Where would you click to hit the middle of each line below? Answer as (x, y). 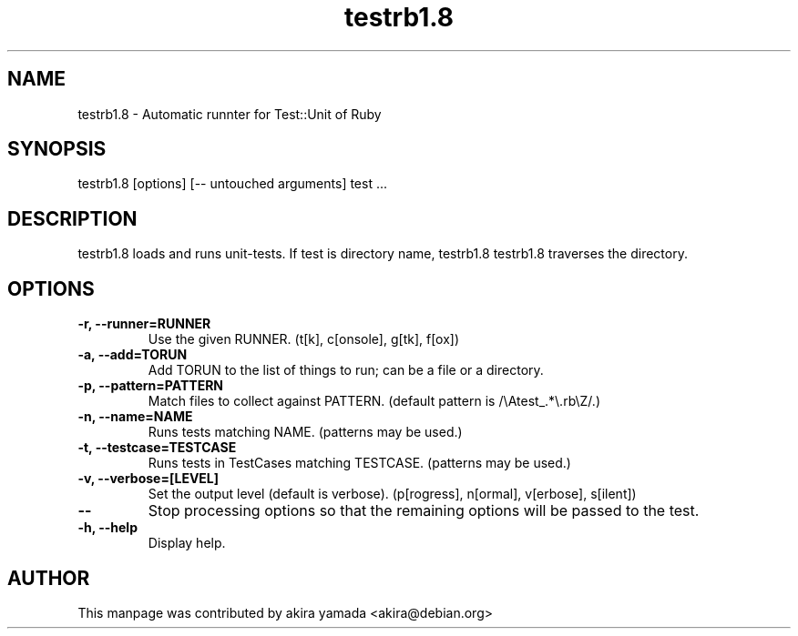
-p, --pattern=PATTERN (151, 386)
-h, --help (107, 528)
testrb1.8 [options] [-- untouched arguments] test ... (233, 184)
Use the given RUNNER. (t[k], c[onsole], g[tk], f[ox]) (304, 339)
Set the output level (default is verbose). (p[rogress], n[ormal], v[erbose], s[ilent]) (392, 494)
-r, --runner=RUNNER (144, 324)
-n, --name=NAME (135, 417)
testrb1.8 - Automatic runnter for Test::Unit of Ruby (230, 114)
